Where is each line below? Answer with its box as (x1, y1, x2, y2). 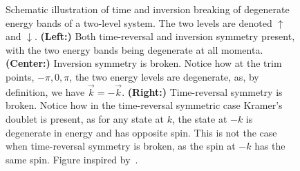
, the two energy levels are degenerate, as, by (69, 69, 259, 83)
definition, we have (6, 84, 85, 99)
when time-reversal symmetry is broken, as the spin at (6, 139, 236, 153)
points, (6, 69, 35, 83)
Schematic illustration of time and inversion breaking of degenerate (6, 2, 290, 16)
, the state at (172, 111, 227, 125)
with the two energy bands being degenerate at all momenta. (6, 42, 263, 57)
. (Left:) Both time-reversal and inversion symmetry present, (34, 29, 295, 43)
